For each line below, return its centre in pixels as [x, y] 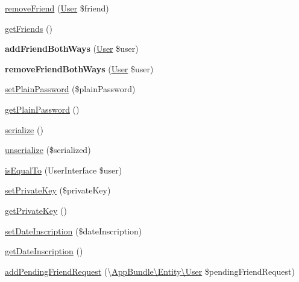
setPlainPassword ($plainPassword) [70, 89]
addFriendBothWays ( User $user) [72, 49]
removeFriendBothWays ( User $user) [79, 68]
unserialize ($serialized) [48, 150]
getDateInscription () [44, 251]
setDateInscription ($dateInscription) [74, 230]
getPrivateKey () [36, 210]
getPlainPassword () [42, 109]
